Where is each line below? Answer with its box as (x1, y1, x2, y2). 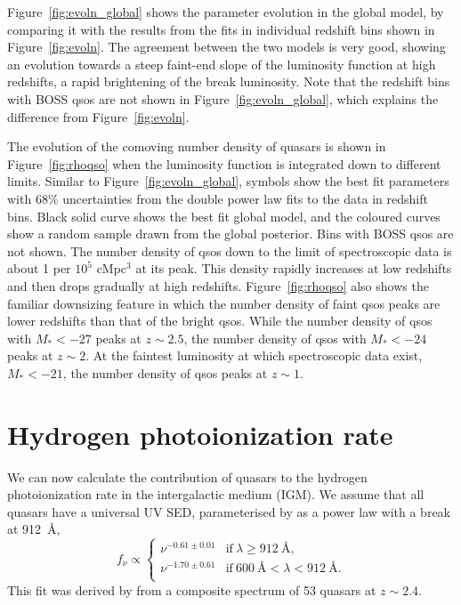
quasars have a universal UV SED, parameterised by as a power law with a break (7, 502, 450, 520)
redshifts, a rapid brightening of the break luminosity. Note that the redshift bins (7, 72, 450, 91)
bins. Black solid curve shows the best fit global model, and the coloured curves (7, 206, 441, 225)
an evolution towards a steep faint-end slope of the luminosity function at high (7, 54, 436, 73)
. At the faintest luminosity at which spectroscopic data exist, (85, 346, 423, 365)
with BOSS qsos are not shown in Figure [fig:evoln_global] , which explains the (7, 89, 439, 108)
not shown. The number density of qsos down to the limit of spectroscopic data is (7, 241, 452, 260)
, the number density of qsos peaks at (62, 363, 268, 382)
